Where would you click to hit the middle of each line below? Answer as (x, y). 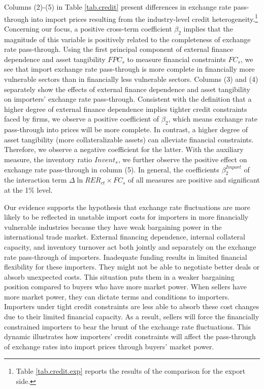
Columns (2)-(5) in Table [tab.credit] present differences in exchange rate (118, 7)
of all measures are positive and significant (194, 180)
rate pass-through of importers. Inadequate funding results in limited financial (126, 257)
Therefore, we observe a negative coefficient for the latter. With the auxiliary (124, 149)
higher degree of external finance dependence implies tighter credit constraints (126, 109)
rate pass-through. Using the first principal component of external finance (119, 49)
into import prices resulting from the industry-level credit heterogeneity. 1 (144, 18)
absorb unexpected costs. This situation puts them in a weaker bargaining (119, 276)
